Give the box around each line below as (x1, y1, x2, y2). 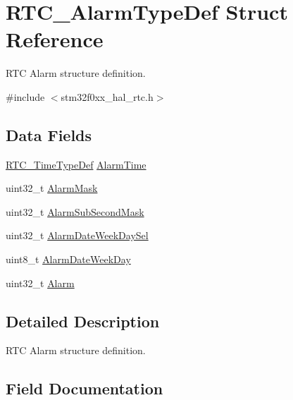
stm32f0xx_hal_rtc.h (61, 89, 154, 104)
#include (6, 89, 45, 104)
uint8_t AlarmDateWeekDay (6, 252, 131, 267)
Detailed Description (6, 310, 160, 332)
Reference (6, 25, 104, 54)
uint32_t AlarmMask (6, 181, 98, 195)
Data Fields (6, 123, 92, 145)
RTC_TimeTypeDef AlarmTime (6, 157, 146, 171)
